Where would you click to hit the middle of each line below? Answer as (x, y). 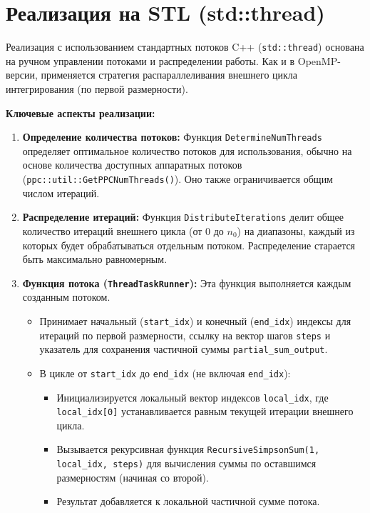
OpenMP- (319, 60)
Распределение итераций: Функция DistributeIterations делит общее (183, 217)
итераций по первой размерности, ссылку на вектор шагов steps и (185, 335)
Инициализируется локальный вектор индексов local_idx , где (192, 397)
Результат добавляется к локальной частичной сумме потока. (188, 501)
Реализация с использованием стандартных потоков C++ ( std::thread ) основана (185, 47)
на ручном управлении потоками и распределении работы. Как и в (150, 60)
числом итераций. (61, 193)
